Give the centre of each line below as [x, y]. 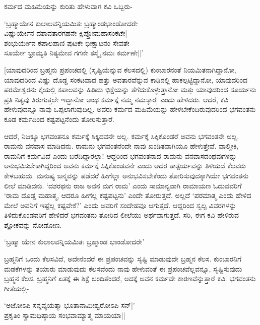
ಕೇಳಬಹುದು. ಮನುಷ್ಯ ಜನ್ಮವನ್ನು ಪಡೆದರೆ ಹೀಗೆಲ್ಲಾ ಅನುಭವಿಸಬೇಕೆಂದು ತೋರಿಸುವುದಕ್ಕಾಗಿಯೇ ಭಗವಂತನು [126, 175]
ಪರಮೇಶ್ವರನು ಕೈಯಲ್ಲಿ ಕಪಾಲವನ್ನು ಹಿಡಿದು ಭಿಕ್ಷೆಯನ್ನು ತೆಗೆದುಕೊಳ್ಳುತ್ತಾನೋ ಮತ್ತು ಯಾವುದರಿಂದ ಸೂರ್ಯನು [130, 89]
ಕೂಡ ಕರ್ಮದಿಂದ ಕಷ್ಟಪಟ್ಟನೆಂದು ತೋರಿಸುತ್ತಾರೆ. [59, 119]
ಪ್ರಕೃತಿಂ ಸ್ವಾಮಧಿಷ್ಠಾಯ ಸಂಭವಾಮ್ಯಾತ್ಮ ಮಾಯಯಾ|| [65, 315]
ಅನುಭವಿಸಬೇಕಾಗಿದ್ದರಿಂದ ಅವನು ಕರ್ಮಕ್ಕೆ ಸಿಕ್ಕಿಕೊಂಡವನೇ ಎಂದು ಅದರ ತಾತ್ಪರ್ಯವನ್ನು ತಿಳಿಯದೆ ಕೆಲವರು [125, 166]
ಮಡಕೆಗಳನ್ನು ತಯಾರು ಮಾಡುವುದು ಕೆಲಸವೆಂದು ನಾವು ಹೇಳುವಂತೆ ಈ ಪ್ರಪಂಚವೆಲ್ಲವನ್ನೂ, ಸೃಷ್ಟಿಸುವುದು [123, 268]
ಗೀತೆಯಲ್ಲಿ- [17, 288]
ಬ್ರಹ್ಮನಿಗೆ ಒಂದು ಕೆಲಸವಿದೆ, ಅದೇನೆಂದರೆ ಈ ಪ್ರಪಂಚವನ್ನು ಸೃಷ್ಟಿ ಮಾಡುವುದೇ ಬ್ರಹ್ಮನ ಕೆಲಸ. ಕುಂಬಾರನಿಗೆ [123, 259]
